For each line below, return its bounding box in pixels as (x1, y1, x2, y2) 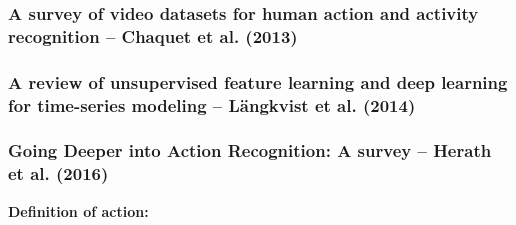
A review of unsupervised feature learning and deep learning (8, 69, 508, 94)
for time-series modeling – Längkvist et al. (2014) (8, 92, 416, 117)
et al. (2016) (8, 161, 109, 186)
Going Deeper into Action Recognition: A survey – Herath (8, 138, 492, 163)
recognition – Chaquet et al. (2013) (8, 23, 298, 48)
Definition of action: (8, 200, 149, 221)
